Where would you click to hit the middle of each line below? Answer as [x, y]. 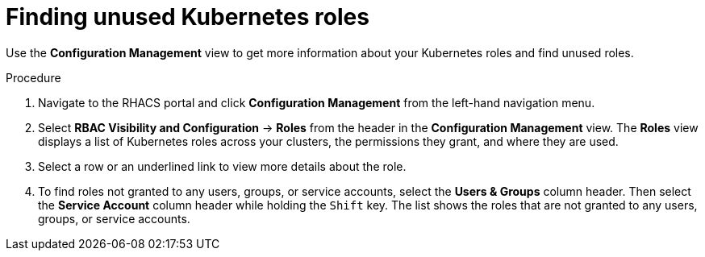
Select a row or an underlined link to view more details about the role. [222, 166]
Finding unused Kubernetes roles [188, 17]
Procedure [33, 77]
